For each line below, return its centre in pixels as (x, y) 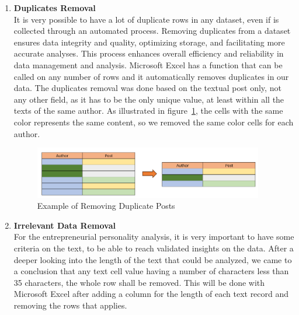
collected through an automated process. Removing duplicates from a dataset (152, 31)
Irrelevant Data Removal (65, 225)
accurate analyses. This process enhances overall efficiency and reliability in (149, 53)
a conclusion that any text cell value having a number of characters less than (151, 271)
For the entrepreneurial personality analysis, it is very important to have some (154, 237)
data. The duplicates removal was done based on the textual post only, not (147, 88)
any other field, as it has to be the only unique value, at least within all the (149, 99)
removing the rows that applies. (70, 305)
